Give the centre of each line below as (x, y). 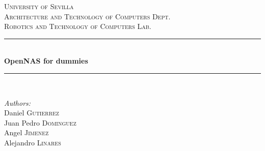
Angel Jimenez (26, 132)
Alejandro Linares (33, 142)
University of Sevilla (39, 6)
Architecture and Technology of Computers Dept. (87, 16)
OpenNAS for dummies (46, 61)
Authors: (18, 102)
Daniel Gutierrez (32, 113)
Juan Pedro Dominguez (40, 122)
